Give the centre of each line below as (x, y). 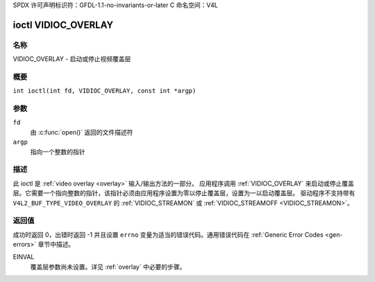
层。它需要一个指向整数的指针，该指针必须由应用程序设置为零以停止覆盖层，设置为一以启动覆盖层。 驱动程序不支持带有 (184, 193)
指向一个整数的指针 (58, 151)
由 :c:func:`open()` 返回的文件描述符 (82, 132)
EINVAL (24, 257)
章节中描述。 (56, 244)
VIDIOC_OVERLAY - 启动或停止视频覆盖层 (72, 59)
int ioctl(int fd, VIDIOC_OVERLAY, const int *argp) (105, 91)
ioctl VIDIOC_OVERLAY (63, 25)
